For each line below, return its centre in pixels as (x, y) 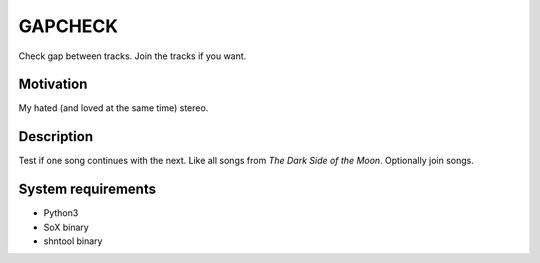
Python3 (61, 213)
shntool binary (73, 241)
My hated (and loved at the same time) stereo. (113, 108)
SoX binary (66, 227)
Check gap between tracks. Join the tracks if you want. (132, 56)
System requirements (87, 189)
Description (56, 136)
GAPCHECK (68, 26)
